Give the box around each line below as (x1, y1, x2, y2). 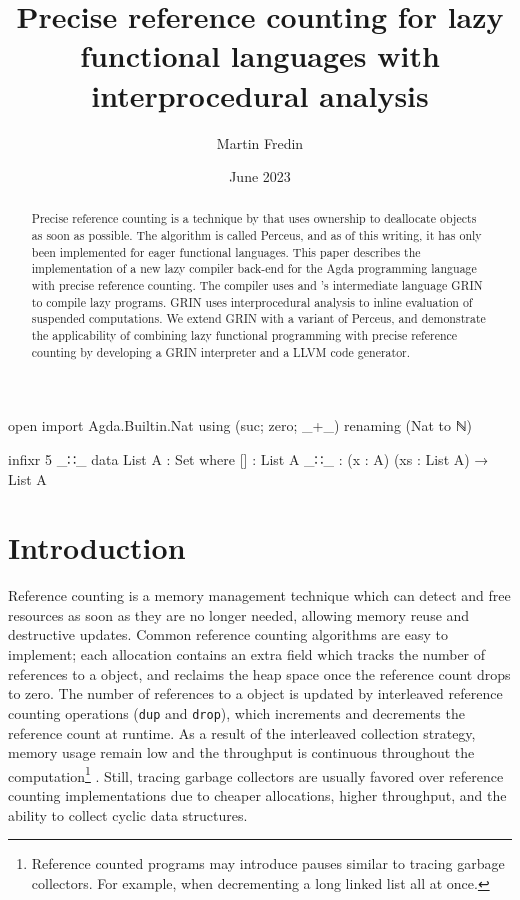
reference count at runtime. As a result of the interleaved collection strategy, (8, 722, 476, 743)
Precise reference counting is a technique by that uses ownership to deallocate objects (31, 210, 477, 227)
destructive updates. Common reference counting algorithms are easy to (8, 624, 448, 645)
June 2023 (229, 166, 291, 187)
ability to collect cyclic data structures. (8, 804, 248, 825)
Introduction (8, 527, 186, 568)
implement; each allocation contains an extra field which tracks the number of (8, 644, 486, 665)
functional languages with (80, 35, 440, 76)
